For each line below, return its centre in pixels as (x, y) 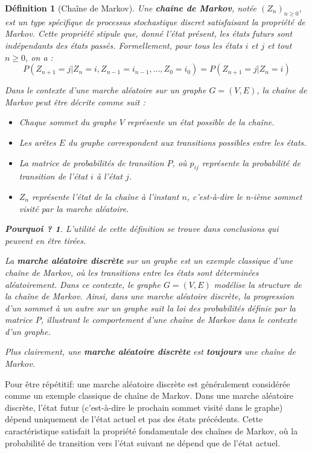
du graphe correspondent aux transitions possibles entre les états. (187, 142)
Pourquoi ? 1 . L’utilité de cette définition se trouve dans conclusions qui (142, 229)
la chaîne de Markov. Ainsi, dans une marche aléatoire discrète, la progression (150, 296)
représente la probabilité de (251, 162)
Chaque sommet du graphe (68, 122)
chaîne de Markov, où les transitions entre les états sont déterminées (132, 272)
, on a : (39, 57)
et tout (280, 45)
